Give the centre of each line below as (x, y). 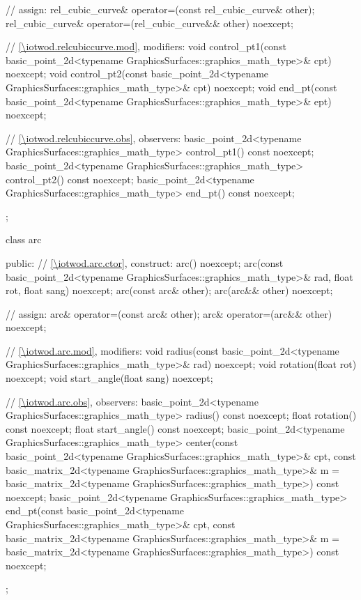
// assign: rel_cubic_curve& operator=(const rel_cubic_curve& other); (160, 9)
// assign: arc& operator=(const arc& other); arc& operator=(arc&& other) (169, 313)
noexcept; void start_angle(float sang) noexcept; (109, 378)
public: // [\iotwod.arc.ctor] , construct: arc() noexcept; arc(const (145, 262)
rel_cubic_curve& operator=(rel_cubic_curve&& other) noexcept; (149, 23)
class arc (24, 239)
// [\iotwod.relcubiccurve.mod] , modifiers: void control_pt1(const (146, 46)
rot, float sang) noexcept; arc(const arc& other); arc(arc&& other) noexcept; (169, 290)
